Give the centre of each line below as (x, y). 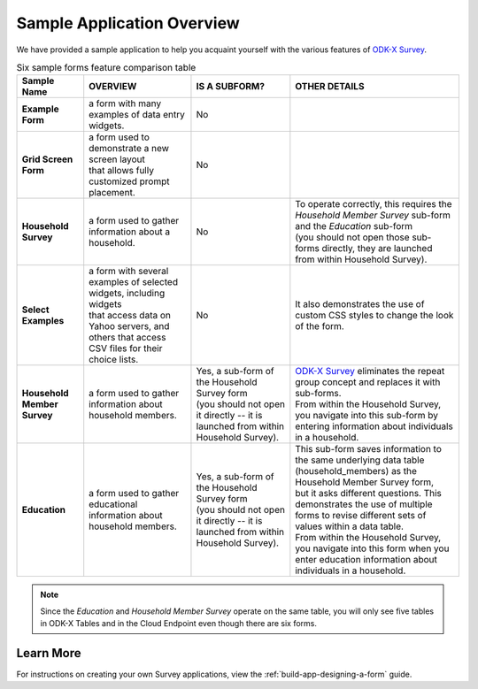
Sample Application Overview (128, 23)
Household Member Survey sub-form (373, 215)
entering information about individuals (374, 426)
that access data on (130, 316)
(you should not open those (353, 237)
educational (113, 504)
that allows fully (122, 171)
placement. (112, 193)
